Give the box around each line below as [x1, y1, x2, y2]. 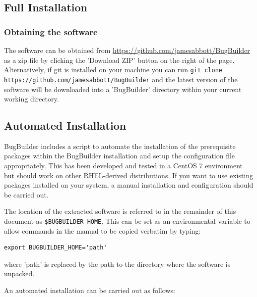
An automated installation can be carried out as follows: [4, 285, 175, 296]
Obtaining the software [4, 25, 98, 38]
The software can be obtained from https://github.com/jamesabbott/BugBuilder [4, 45, 250, 55]
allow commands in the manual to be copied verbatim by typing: [4, 225, 201, 236]
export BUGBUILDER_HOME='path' [4, 244, 107, 251]
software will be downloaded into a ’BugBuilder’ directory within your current [4, 84, 242, 94]
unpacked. [4, 268, 35, 279]
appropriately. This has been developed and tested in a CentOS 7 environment [4, 160, 243, 171]
